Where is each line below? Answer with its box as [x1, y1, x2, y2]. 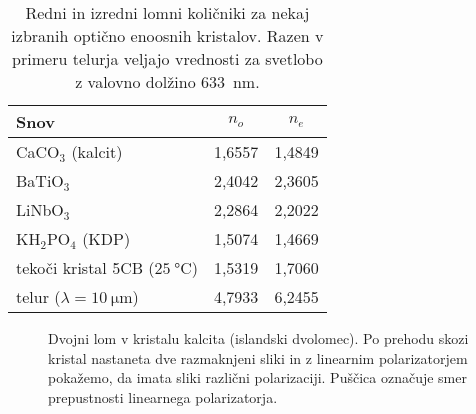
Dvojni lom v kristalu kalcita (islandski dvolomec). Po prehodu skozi [48, 328, 469, 348]
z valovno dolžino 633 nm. [75, 70, 260, 93]
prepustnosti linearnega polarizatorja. [48, 386, 278, 407]
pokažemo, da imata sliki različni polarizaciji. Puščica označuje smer [48, 367, 467, 388]
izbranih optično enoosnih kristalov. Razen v [11, 24, 324, 47]
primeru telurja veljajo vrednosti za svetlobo [12, 47, 323, 70]
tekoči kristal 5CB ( [16, 256, 155, 279]
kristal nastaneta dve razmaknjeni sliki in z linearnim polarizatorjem [48, 347, 468, 368]
